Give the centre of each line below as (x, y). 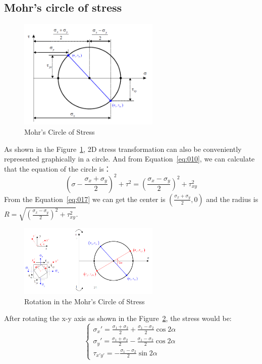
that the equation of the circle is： (58, 168)
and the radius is (232, 199)
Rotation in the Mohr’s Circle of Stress (85, 301)
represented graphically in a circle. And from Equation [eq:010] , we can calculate (129, 159)
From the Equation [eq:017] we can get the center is (85, 199)
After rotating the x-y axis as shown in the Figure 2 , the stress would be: (118, 318)
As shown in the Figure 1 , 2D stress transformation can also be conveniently (123, 149)
